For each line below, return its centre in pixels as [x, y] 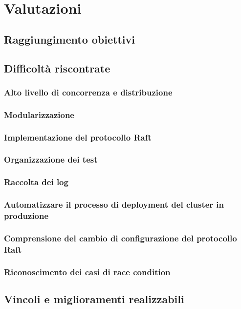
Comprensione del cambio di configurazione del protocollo [120, 238]
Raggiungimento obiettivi [69, 39]
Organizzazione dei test [51, 159]
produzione [26, 215]
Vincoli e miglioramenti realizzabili [94, 298]
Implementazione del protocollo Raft [78, 137]
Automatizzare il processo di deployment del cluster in [114, 204]
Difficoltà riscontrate [57, 68]
